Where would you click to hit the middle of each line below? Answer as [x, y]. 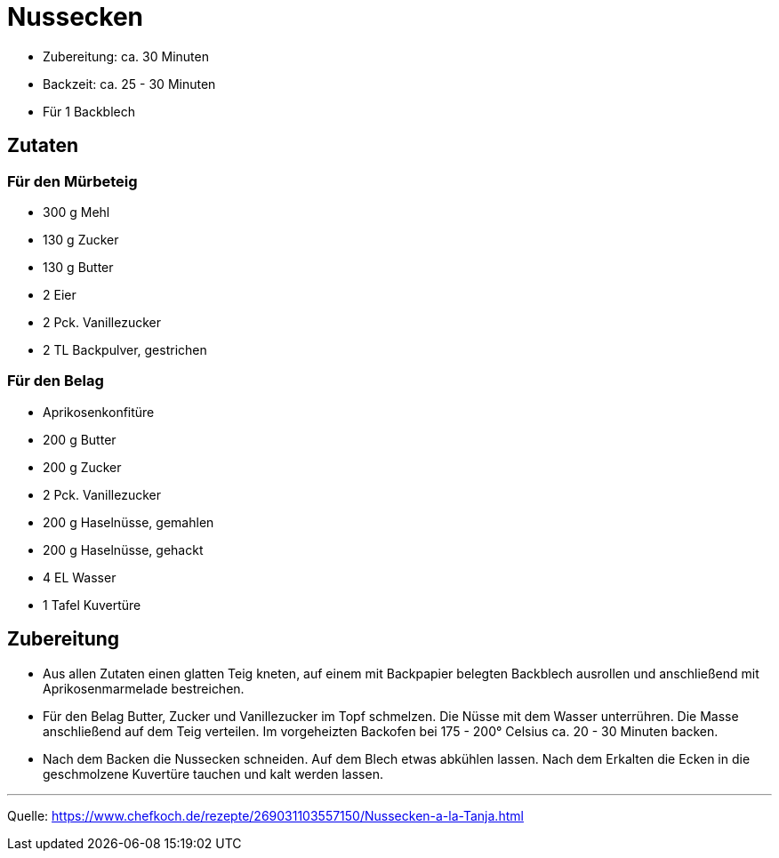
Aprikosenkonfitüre [99, 412]
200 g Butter [80, 439]
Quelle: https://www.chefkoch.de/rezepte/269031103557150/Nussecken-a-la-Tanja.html [265, 815]
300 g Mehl [76, 212]
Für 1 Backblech [89, 111]
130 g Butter [78, 267]
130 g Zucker [81, 239]
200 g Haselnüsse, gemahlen [128, 522]
